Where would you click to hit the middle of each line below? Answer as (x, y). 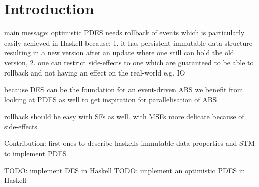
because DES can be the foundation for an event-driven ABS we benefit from (124, 89)
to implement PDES (35, 153)
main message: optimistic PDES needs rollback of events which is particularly (124, 33)
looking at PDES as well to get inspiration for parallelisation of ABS (111, 99)
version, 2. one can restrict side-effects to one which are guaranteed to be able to (129, 62)
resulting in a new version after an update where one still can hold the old (119, 52)
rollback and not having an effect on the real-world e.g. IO (95, 72)
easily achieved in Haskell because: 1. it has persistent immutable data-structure (128, 42)
